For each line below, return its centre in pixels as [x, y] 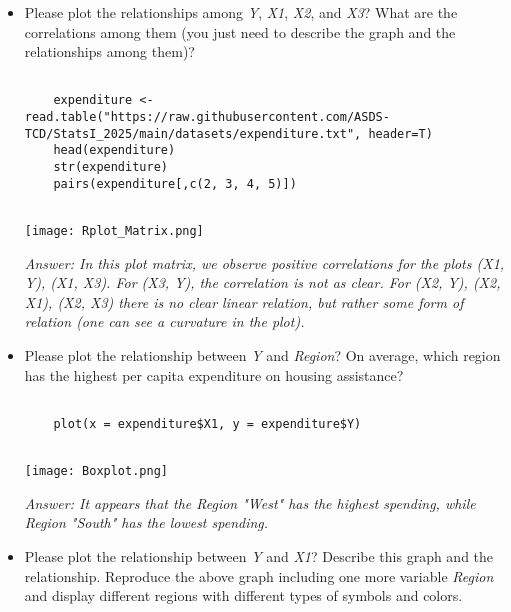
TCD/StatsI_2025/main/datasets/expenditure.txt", [193, 133]
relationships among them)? [109, 51]
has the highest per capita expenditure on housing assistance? [214, 374]
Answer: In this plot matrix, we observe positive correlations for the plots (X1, [264, 262]
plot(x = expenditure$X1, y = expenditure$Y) [207, 423]
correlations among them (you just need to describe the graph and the [240, 31]
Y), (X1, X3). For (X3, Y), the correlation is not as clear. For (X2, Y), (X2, [262, 282]
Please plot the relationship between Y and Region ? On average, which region [262, 355]
